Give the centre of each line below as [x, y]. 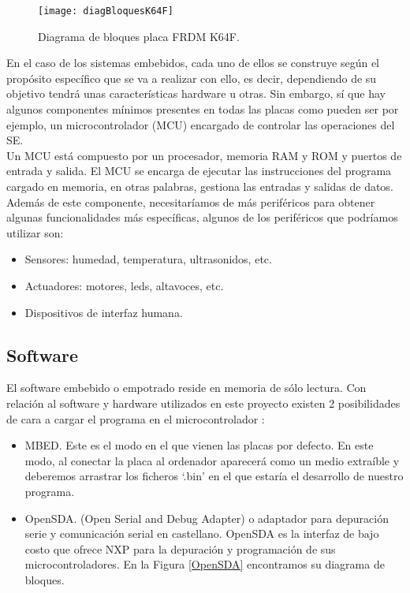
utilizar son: [35, 232]
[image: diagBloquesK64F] [106, 11]
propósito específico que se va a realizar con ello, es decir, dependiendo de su [192, 78]
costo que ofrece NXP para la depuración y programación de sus [180, 548]
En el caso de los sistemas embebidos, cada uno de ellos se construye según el [193, 63]
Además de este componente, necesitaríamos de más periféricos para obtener [191, 201]
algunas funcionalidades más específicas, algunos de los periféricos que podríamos [202, 217]
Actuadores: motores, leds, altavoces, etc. [124, 285]
